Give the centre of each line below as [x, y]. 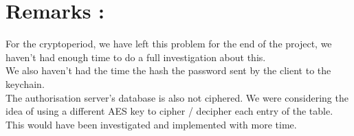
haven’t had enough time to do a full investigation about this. [136, 57]
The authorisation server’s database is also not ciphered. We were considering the [177, 97]
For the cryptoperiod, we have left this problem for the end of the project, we [169, 44]
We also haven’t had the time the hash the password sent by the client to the [168, 70]
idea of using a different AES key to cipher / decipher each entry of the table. [169, 111]
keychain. [25, 83]
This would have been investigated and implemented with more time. [151, 124]
